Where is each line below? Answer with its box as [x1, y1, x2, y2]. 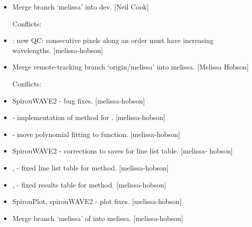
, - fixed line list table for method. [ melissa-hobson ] [12, 162, 169, 172]
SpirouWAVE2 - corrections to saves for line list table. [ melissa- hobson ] [12, 145, 233, 156]
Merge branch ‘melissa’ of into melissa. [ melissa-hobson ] [12, 212, 183, 223]
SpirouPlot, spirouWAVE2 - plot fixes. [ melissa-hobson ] [12, 196, 182, 206]
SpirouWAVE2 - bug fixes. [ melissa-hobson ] [12, 95, 145, 105]
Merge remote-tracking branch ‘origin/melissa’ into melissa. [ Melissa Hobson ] [12, 61, 249, 72]
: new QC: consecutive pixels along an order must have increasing [12, 35, 214, 45]
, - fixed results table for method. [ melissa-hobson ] [12, 179, 166, 189]
